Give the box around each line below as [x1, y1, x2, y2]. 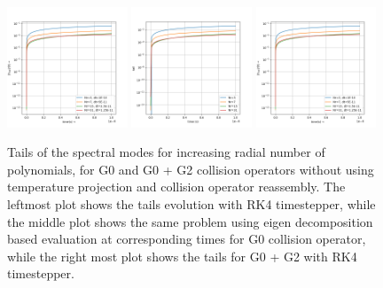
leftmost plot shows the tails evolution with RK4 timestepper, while [7, 195, 376, 214]
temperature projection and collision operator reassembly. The [7, 177, 346, 196]
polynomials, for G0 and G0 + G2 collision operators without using [7, 160, 374, 178]
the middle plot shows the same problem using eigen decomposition [7, 212, 373, 230]
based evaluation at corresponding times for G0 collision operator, [7, 230, 366, 248]
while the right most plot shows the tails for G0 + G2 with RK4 [7, 246, 357, 265]
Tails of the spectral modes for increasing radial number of [7, 143, 325, 161]
